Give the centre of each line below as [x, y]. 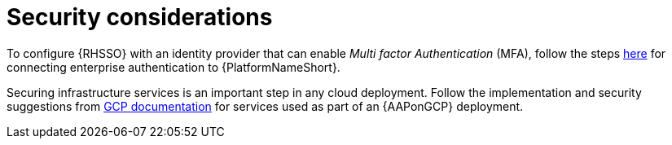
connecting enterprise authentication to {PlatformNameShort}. [173, 67]
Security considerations [140, 17]
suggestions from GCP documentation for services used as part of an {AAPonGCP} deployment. [265, 106]
